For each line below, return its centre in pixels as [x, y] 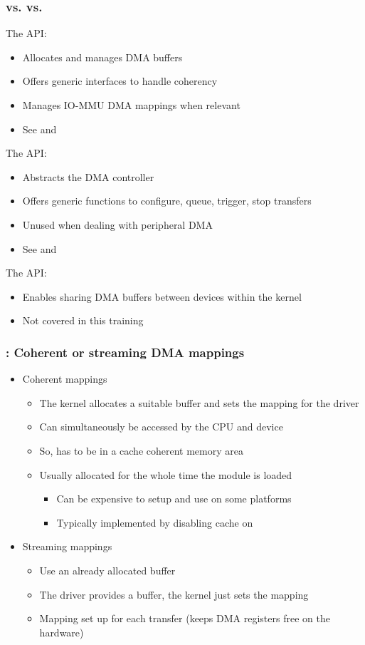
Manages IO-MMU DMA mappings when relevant [131, 105]
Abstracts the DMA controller [88, 176]
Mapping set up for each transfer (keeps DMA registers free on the [185, 618]
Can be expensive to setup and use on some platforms [174, 499]
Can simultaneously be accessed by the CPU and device [161, 427]
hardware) [62, 632]
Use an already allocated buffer [107, 570]
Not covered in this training [83, 320]
